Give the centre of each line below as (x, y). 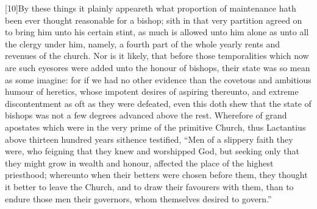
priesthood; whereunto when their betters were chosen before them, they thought (156, 175)
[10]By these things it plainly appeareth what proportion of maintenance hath (151, 8)
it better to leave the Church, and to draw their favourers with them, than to (149, 186)
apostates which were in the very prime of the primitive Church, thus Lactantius (155, 127)
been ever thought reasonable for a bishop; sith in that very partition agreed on (154, 20)
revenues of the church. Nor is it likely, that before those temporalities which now (157, 56)
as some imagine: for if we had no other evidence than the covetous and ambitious (158, 79)
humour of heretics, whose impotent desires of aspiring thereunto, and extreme (152, 91)
